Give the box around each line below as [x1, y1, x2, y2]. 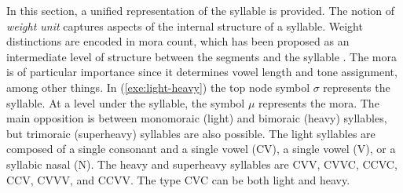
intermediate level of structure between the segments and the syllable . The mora [6, 48, 398, 64]
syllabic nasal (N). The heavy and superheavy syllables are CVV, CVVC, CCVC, [6, 155, 398, 172]
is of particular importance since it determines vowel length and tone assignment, [6, 64, 398, 80]
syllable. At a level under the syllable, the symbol [6, 94, 245, 111]
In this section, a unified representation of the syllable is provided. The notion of [6, 2, 395, 18]
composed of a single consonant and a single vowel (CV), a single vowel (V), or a [6, 140, 396, 157]
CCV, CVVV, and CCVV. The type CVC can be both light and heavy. [6, 171, 350, 188]
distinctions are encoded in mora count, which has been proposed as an [6, 33, 350, 49]
